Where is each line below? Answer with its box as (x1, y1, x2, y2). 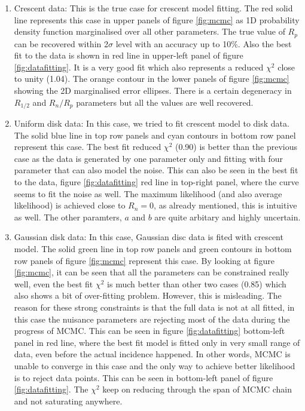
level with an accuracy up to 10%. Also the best (115, 37, 292, 50)
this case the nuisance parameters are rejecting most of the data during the (14, 312, 290, 325)
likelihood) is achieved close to (14, 199, 126, 211)
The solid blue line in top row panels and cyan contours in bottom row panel (14, 128, 296, 141)
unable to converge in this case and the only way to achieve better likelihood (14, 359, 295, 372)
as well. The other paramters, (14, 210, 122, 223)
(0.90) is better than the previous (175, 140, 297, 153)
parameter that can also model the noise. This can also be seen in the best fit (14, 164, 298, 176)
